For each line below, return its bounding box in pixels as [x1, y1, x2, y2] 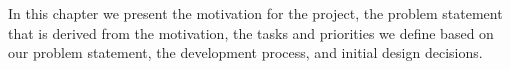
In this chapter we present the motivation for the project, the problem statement [8, 3, 503, 23]
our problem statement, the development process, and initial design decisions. [8, 42, 483, 63]
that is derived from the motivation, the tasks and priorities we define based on [8, 22, 494, 43]
